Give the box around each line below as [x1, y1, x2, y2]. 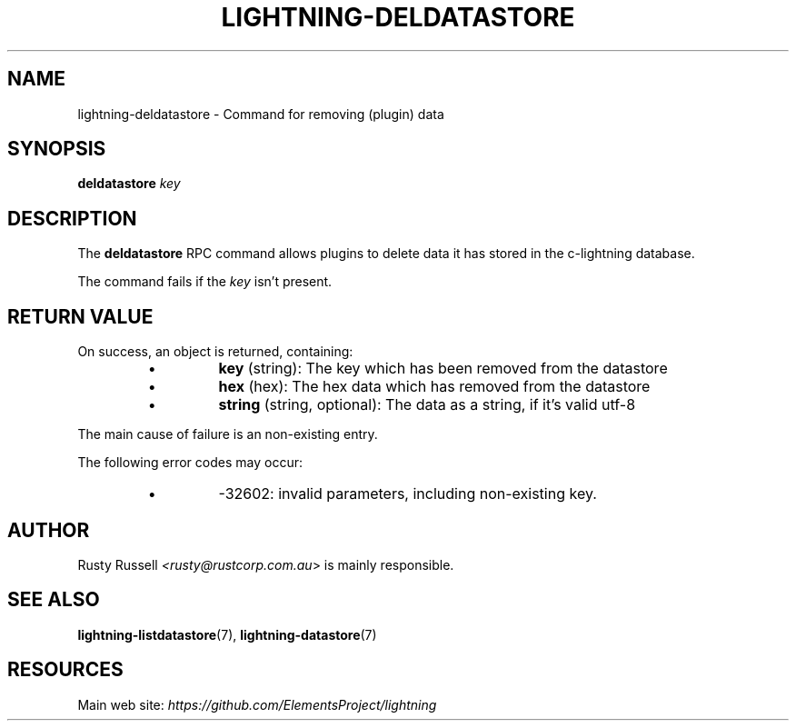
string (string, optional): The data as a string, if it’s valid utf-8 [218, 395, 636, 414]
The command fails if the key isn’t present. [77, 274, 333, 290]
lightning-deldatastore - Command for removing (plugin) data [77, 105, 444, 122]
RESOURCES [7, 658, 124, 682]
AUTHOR [7, 518, 90, 542]
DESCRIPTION [7, 206, 137, 230]
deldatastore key [77, 175, 181, 192]
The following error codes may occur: [77, 454, 303, 471]
